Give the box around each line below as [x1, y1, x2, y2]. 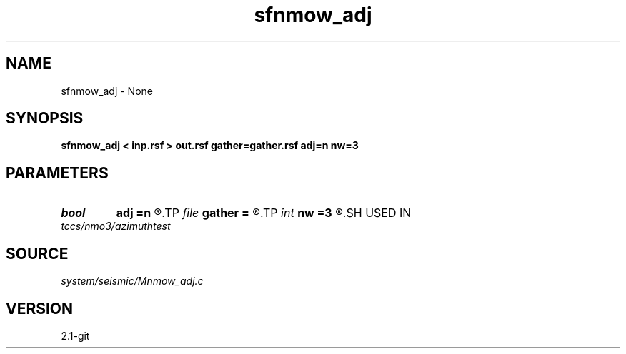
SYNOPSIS [6, 109, 84, 128]
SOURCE [6, 244, 69, 263]
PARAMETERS [6, 163, 109, 182]
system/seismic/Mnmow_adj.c [61, 275, 204, 288]
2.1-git [61, 329, 90, 342]
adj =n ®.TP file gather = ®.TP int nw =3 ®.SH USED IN [116, 206, 412, 221]
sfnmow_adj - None [61, 84, 153, 97]
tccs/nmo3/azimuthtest [61, 220, 171, 233]
